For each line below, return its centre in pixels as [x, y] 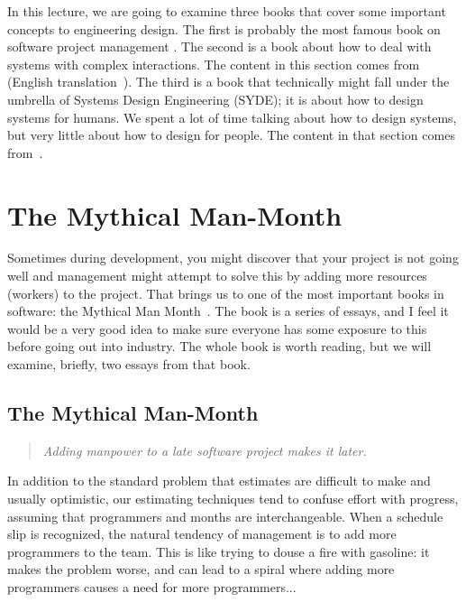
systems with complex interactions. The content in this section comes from [214, 64]
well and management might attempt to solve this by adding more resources [217, 276]
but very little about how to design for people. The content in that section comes [231, 135]
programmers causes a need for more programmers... [152, 586]
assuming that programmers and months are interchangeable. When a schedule [225, 516]
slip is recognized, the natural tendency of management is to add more [202, 534]
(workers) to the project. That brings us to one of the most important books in [226, 293]
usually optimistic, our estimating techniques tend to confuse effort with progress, [233, 499]
